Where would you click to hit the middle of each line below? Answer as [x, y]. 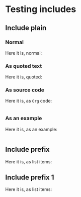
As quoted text [24, 66]
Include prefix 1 [30, 177]
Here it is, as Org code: [29, 101]
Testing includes [41, 9]
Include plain [26, 28]
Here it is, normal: [24, 53]
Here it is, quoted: [24, 77]
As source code [25, 90]
